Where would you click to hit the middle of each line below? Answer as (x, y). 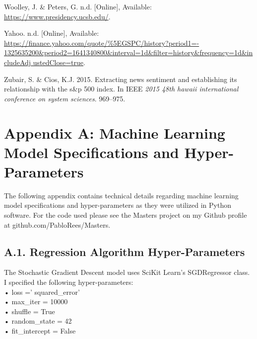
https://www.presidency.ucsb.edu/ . (57, 16)
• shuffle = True (30, 311)
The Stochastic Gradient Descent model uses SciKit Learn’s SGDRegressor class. (127, 272)
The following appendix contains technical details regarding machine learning (121, 195)
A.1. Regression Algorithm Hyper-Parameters (125, 251)
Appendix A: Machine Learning (115, 132)
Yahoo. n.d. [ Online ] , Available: (52, 33)
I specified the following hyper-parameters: (69, 282)
